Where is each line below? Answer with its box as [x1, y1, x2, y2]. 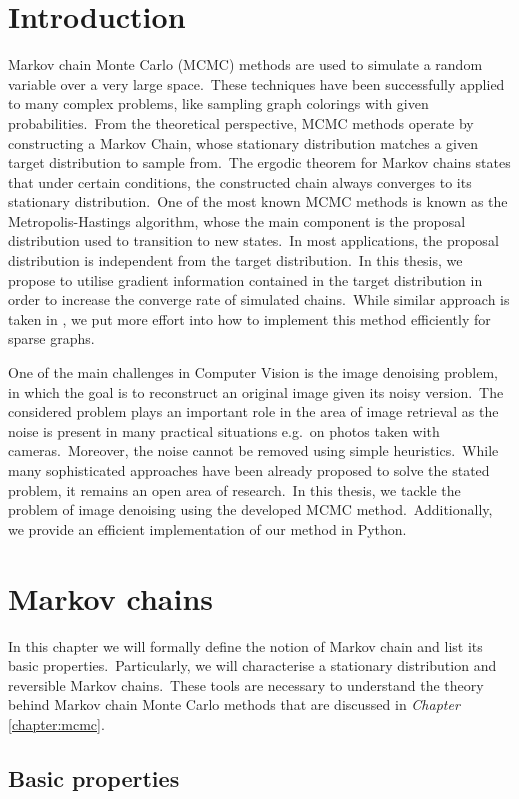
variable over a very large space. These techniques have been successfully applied [8, 73, 505, 94]
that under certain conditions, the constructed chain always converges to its [8, 171, 472, 192]
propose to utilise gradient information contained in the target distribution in [8, 269, 483, 290]
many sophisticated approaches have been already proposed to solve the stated [8, 460, 490, 480]
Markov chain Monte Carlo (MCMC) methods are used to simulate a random [8, 54, 483, 75]
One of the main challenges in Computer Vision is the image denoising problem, [8, 362, 498, 383]
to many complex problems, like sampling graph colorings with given [8, 93, 429, 114]
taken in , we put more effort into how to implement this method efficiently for [8, 308, 491, 329]
